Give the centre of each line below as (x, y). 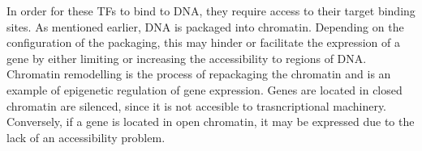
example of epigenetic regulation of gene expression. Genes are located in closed (205, 89)
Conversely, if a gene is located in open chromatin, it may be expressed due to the (211, 122)
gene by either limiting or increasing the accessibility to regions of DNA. (187, 58)
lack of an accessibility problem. (86, 137)
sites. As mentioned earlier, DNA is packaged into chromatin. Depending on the (205, 26)
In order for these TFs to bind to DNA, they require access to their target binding (211, 10)
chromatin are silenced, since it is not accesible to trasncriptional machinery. (197, 105)
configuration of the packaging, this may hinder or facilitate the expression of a (203, 42)
